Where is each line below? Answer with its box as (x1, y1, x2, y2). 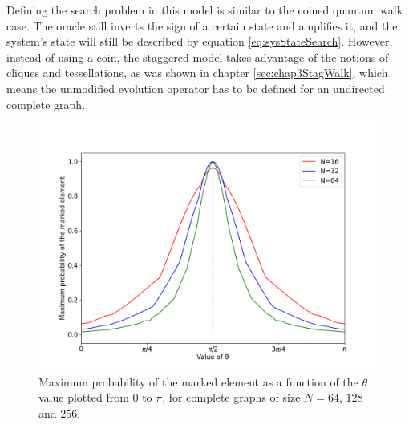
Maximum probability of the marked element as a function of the (38, 373, 358, 390)
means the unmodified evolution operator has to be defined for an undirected (6, 79, 385, 96)
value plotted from (38, 389, 129, 406)
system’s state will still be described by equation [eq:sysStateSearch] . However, (6, 33, 393, 50)
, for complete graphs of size (162, 389, 301, 406)
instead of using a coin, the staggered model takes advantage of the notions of (6, 48, 389, 65)
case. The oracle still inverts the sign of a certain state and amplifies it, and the (6, 17, 398, 34)
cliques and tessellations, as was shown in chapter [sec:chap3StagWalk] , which (6, 64, 388, 81)
